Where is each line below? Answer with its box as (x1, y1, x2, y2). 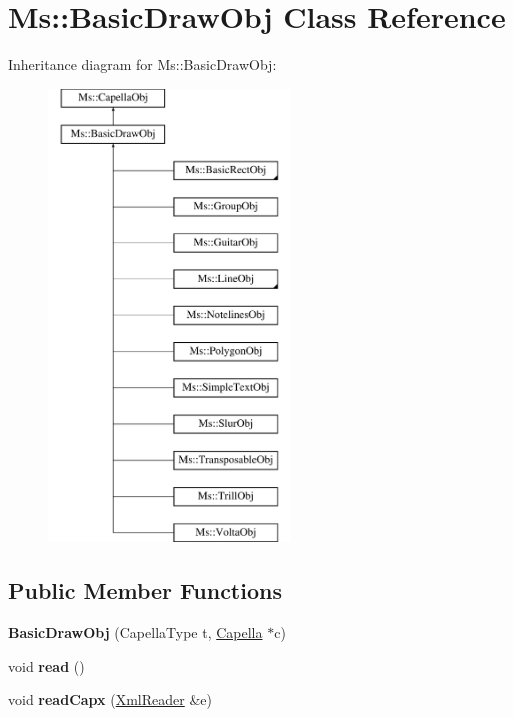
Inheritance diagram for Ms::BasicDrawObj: (8, 54, 277, 75)
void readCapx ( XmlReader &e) (8, 689, 212, 710)
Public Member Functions (8, 575, 282, 606)
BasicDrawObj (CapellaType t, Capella (8, 622, 263, 643)
